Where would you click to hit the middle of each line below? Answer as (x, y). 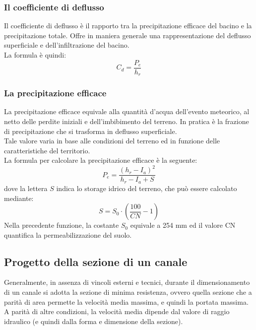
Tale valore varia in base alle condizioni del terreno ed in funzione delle (112, 141)
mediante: (19, 198)
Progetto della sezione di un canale (96, 261)
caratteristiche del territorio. (47, 150)
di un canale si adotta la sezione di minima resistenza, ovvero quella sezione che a (128, 292)
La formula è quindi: (35, 55)
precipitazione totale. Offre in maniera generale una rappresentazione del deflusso (128, 35)
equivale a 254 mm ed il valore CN (183, 225)
